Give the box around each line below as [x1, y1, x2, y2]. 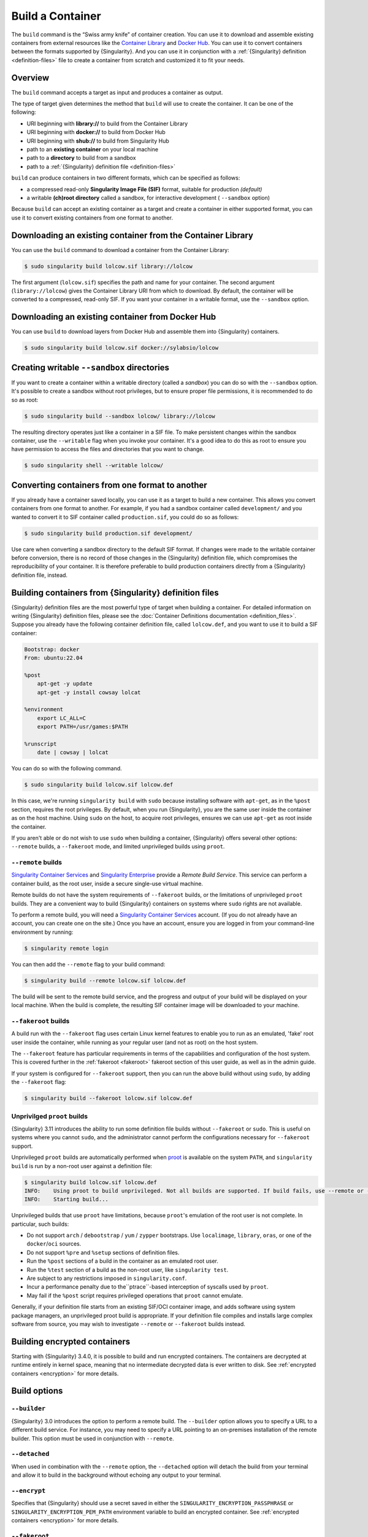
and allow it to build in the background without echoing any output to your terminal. [11, 1471, 222, 1479]
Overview [11, 73, 50, 83]
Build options [11, 1386, 63, 1396]
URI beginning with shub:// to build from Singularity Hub [26, 137, 170, 144]
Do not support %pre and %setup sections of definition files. [26, 1249, 180, 1256]
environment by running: [11, 928, 74, 936]
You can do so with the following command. [11, 765, 122, 772]
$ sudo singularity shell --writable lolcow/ [24, 462, 164, 469]
